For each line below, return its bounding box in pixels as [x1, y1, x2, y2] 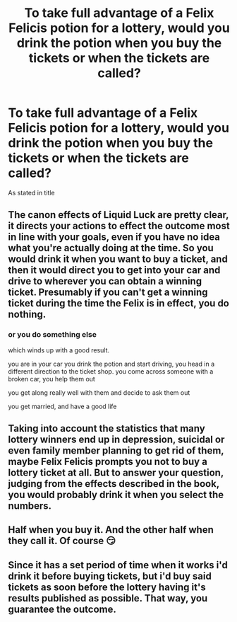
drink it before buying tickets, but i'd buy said [8, 570, 212, 582]
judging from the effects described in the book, [8, 478, 219, 490]
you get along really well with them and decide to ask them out [8, 388, 190, 397]
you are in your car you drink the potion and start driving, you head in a [8, 359, 215, 368]
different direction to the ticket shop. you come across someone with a [8, 367, 214, 376]
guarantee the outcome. [8, 603, 117, 615]
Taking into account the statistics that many [8, 422, 205, 434]
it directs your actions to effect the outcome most [8, 220, 230, 232]
